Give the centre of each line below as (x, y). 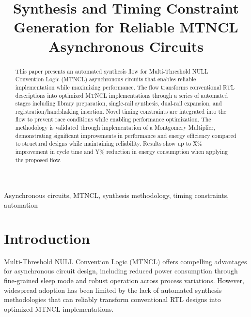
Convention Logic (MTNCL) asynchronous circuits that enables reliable (106, 79)
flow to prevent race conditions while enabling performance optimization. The (113, 119)
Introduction (47, 238)
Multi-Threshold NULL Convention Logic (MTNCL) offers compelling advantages (125, 261)
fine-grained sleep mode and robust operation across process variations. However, (124, 280)
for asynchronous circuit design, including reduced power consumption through (121, 271)
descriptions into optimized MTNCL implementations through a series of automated (122, 95)
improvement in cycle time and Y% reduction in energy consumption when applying (121, 152)
